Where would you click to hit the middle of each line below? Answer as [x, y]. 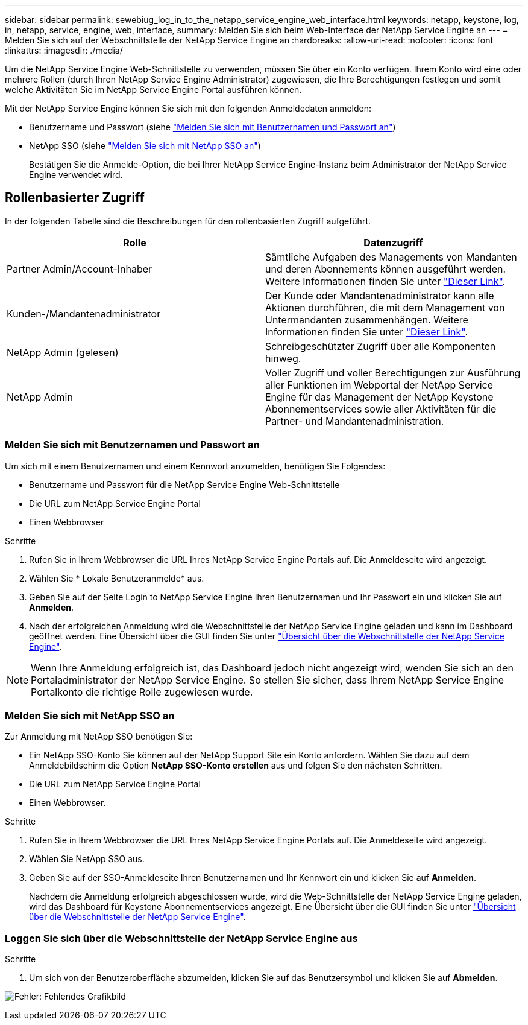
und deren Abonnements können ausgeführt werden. [386, 269]
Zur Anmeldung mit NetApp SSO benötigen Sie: [99, 737]
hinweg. [283, 358]
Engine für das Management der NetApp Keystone [379, 397]
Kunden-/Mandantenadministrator [84, 313]
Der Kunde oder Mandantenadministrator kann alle [380, 295]
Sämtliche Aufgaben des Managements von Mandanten [391, 257]
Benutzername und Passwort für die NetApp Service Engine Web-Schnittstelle [184, 484]
